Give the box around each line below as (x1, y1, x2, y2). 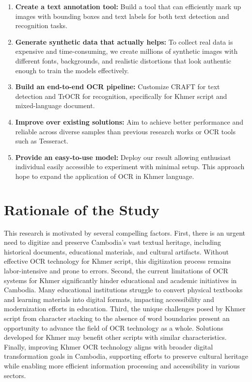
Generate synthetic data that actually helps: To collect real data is (15, 36, 233, 47)
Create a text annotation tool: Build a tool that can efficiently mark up (15, 1, 241, 11)
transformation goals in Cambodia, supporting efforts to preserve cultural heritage (4, 351, 248, 361)
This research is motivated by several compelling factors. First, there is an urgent (4, 227, 245, 238)
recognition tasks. (15, 20, 67, 31)
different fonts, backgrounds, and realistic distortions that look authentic (15, 55, 231, 65)
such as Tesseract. (15, 136, 68, 146)
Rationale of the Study (4, 199, 160, 219)
